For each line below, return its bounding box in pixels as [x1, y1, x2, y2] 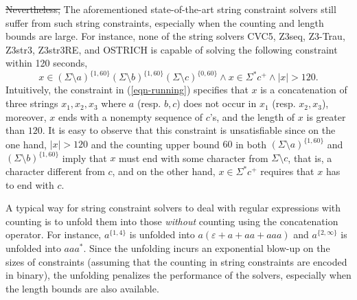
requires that [260, 164, 314, 178]
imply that [62, 150, 107, 165]
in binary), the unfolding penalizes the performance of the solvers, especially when [5, 268, 352, 282]
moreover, [5, 109, 47, 124]
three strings [5, 96, 58, 111]
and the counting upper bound [91, 137, 220, 151]
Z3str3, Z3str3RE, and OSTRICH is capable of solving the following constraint [5, 42, 338, 56]
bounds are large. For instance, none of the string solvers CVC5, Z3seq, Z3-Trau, [5, 29, 345, 43]
